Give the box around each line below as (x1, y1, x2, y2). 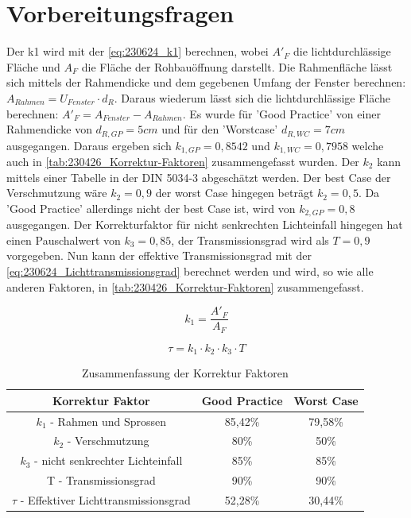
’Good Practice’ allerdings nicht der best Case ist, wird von (6, 199, 296, 216)
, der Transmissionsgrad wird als (171, 231, 329, 248)
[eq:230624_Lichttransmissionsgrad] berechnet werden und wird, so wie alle (6, 263, 374, 280)
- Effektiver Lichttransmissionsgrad (20, 491, 191, 508)
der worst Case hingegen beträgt (155, 184, 314, 201)
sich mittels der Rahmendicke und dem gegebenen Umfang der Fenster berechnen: (6, 74, 406, 91)
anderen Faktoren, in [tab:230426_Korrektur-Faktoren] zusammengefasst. (6, 278, 364, 295)
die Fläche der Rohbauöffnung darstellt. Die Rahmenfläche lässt (81, 58, 393, 75)
